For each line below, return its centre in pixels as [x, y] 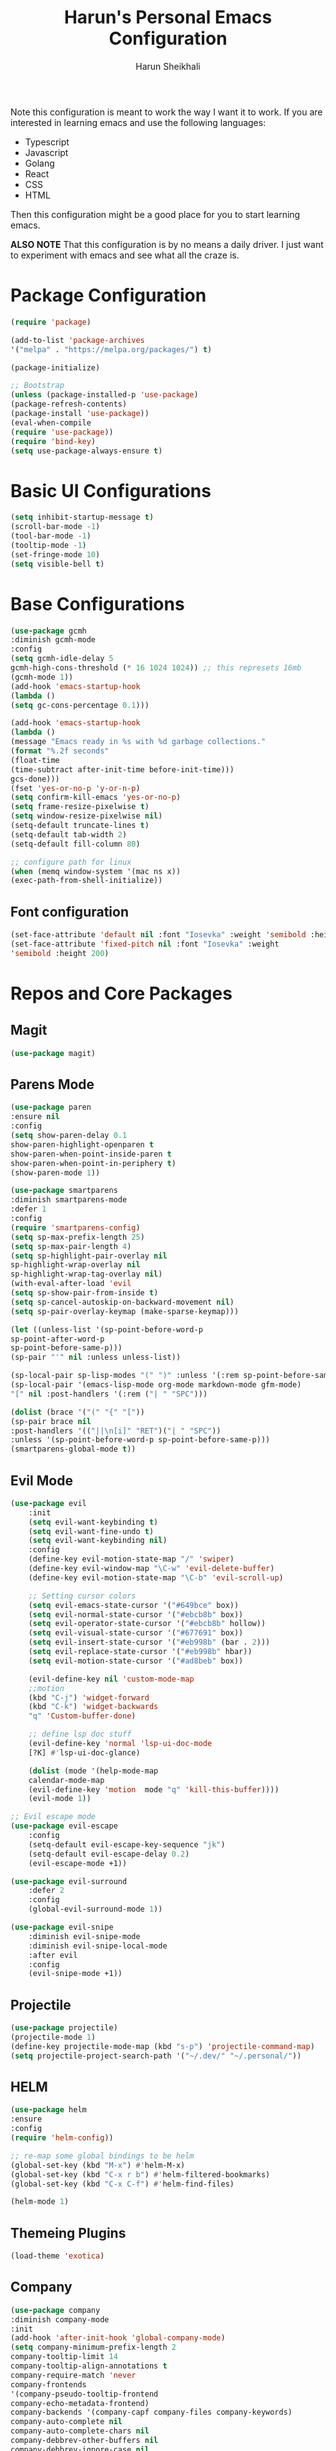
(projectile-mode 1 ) [53, 2037]
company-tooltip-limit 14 [64, 2357]
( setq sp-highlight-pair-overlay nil [89, 1256]
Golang [39, 163]
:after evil [53, 1955]
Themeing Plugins [68, 2232]
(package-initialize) [55, 367]
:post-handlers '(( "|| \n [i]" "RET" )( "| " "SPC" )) [116, 1431]
